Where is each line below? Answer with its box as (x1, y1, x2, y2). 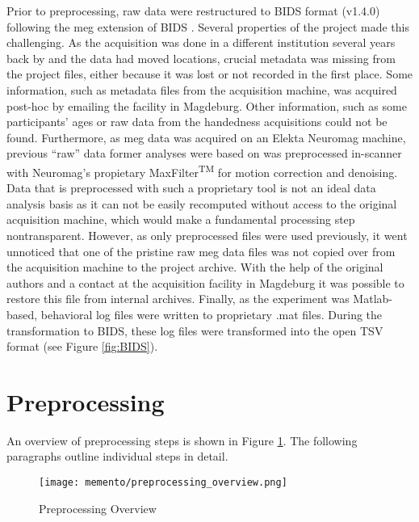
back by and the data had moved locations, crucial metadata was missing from (6, 49, 396, 66)
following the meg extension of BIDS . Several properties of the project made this (6, 18, 409, 35)
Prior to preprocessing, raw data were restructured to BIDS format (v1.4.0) (6, 2, 380, 19)
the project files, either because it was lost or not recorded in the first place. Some (6, 65, 413, 82)
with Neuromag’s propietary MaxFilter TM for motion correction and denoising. (6, 161, 398, 180)
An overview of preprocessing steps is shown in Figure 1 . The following (6, 431, 358, 448)
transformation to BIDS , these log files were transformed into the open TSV (6, 322, 383, 339)
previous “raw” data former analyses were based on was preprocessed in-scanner (6, 145, 402, 162)
